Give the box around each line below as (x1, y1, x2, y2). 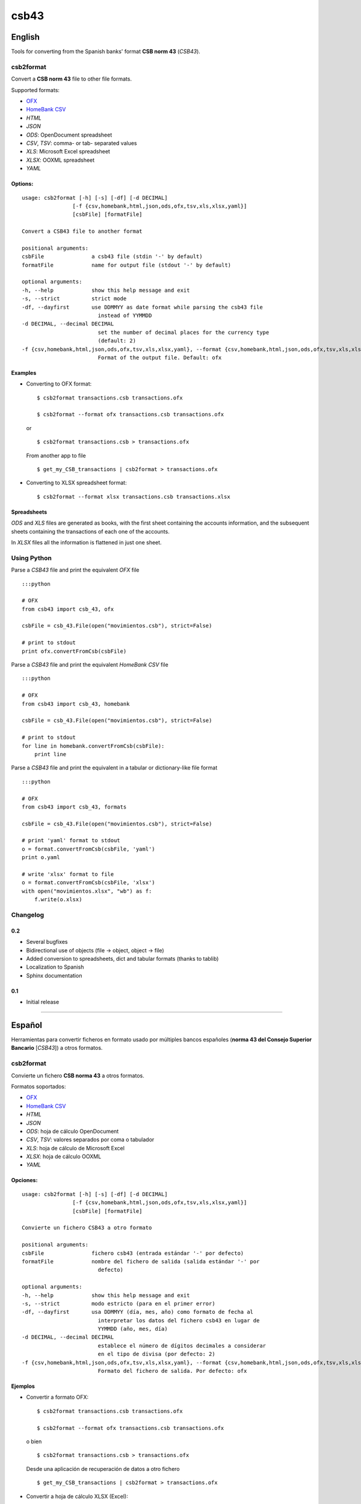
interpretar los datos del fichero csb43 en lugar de (97, 1317, 260, 1324)
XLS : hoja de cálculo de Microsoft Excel (26, 1144, 125, 1151)
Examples (11, 369, 37, 376)
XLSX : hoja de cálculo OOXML (26, 1153, 102, 1160)
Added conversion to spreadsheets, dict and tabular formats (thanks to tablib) (26, 955, 219, 962)
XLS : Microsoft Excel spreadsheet (26, 148, 111, 155)
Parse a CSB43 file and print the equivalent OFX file (11, 566, 140, 574)
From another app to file (26, 452, 87, 459)
